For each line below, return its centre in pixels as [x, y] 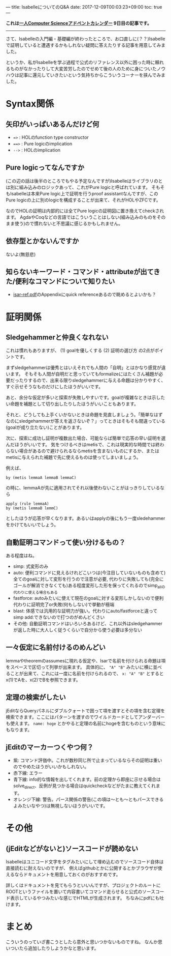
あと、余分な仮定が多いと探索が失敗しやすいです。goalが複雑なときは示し [83, 397]
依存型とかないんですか [42, 241]
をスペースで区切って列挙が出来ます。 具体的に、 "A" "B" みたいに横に [79, 667]
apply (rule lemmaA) [28, 504]
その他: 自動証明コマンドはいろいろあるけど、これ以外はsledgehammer [88, 624]
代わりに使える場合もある [35, 593]
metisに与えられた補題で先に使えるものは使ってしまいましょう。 [73, 457]
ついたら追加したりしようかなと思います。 [54, 948]
